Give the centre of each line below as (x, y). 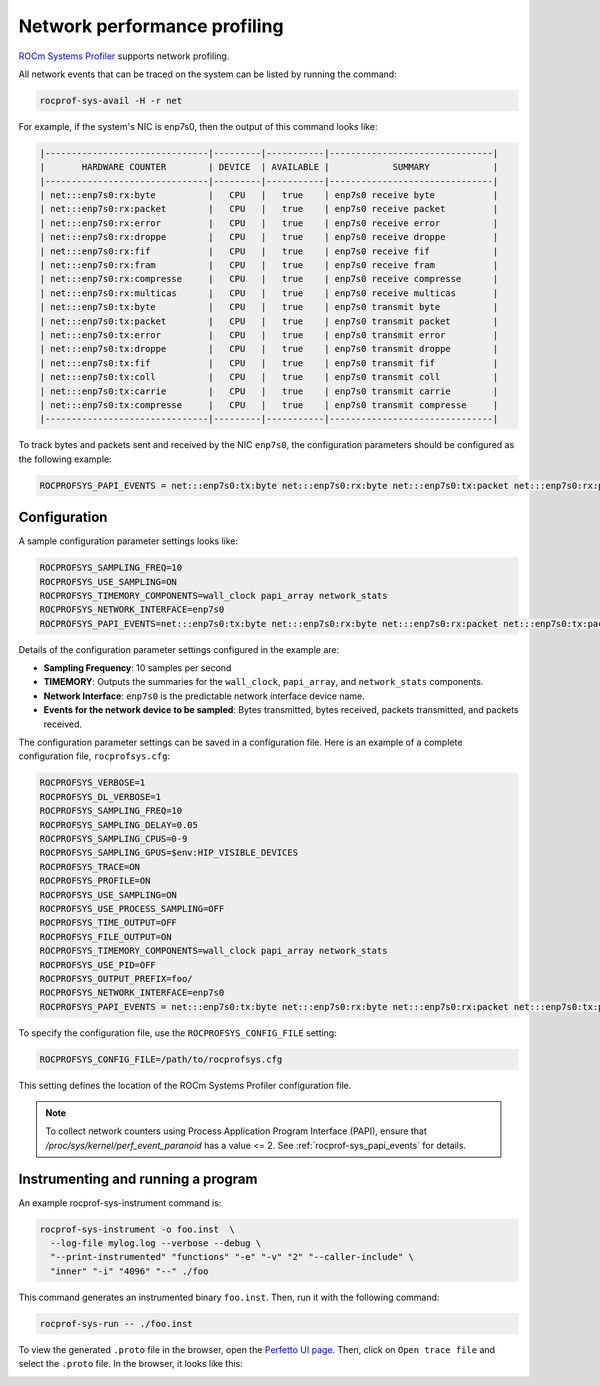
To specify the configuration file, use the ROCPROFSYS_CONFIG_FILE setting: (177, 1032)
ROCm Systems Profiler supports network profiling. (124, 56)
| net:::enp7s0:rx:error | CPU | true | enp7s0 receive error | (269, 223)
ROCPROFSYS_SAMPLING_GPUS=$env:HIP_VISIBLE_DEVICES (169, 853)
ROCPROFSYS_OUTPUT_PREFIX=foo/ (116, 978)
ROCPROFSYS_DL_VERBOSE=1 (100, 796)
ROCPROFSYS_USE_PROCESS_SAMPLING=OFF (132, 908)
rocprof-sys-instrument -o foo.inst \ (137, 1229)
